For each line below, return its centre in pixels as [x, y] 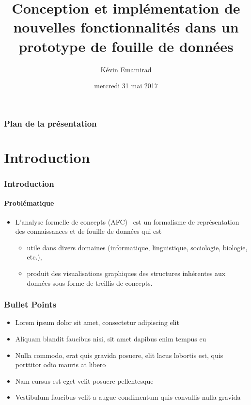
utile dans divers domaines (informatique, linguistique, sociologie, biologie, [137, 247]
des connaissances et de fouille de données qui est [88, 231]
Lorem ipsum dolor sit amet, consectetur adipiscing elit [97, 322]
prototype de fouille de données [126, 46]
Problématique [29, 203]
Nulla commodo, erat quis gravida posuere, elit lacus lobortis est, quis [119, 355]
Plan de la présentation [50, 123]
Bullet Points [30, 304]
